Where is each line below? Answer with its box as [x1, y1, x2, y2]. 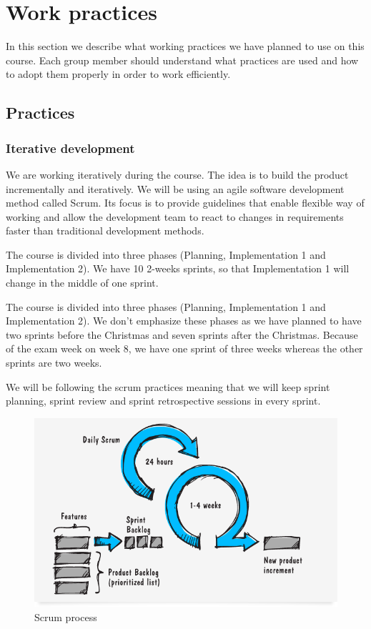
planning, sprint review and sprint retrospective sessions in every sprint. [6, 393, 321, 408]
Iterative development [6, 139, 135, 157]
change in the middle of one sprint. [6, 275, 159, 290]
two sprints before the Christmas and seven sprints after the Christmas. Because [6, 327, 358, 342]
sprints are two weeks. [6, 355, 102, 370]
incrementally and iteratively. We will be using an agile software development [6, 181, 345, 196]
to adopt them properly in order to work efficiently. [6, 66, 231, 81]
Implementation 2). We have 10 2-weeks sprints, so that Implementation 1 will [6, 261, 350, 276]
